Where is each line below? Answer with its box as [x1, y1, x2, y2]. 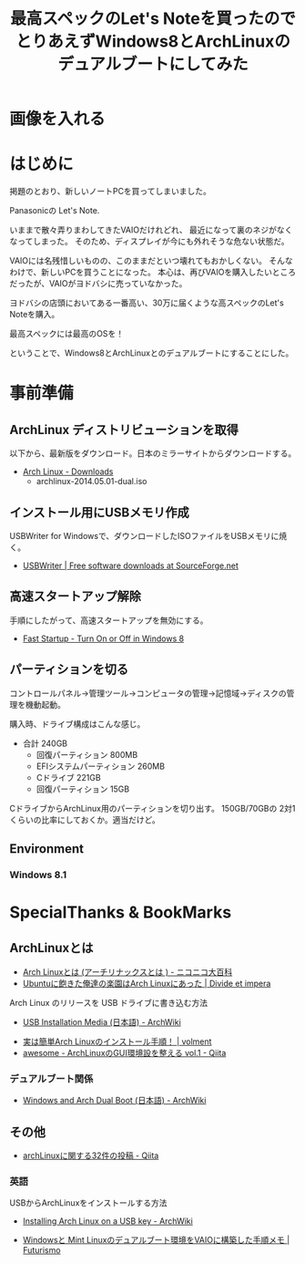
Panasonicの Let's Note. [9, 205, 100, 216]
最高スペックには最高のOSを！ [9, 328, 125, 339]
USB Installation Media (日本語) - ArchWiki [22, 1016, 182, 1027]
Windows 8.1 [9, 868, 67, 881]
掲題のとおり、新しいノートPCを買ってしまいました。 [9, 186, 211, 197]
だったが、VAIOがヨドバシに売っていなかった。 [9, 278, 188, 289]
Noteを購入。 [9, 309, 60, 320]
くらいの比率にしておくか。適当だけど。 [9, 813, 161, 825]
